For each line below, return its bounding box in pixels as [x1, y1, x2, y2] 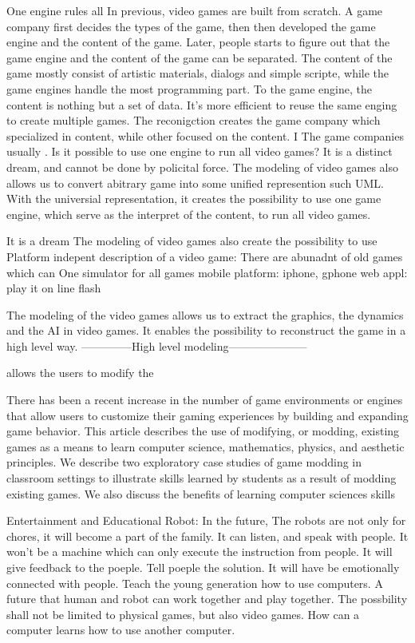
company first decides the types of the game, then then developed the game [6, 18, 376, 34]
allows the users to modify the [6, 364, 154, 381]
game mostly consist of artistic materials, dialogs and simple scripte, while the [6, 65, 389, 81]
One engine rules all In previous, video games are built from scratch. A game [6, 2, 383, 18]
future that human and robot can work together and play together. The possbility [6, 590, 408, 607]
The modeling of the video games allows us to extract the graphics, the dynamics [6, 306, 404, 323]
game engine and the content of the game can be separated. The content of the [6, 49, 393, 65]
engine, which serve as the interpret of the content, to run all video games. [6, 205, 371, 222]
